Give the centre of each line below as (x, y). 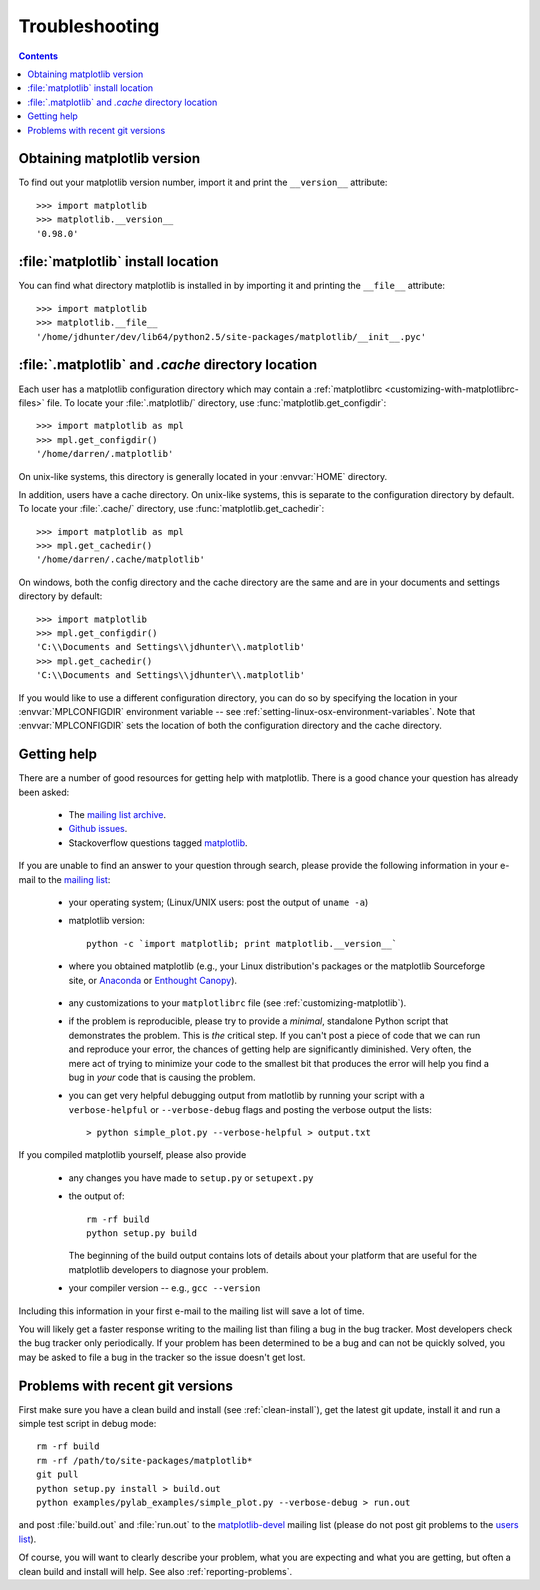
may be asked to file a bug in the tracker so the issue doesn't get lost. (162, 1357)
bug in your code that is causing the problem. (162, 1077)
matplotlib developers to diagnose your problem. (168, 1269)
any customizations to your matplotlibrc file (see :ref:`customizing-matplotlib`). (237, 1002)
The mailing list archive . (117, 815)
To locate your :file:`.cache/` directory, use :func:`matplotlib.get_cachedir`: (171, 509)
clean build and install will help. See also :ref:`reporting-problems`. (155, 1571)
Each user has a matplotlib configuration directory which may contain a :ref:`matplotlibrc (200, 389)
